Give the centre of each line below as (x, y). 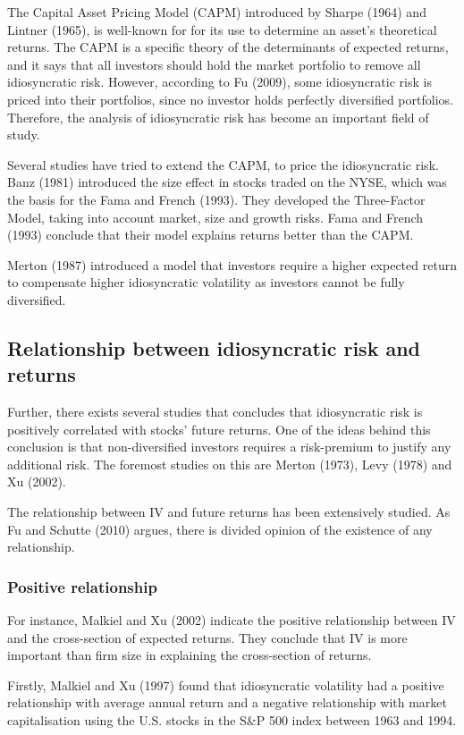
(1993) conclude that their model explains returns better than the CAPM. (211, 235)
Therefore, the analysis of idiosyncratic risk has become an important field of (218, 117)
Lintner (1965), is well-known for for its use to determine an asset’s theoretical (222, 29)
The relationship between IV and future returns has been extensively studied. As (229, 512)
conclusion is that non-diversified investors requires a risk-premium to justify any (229, 447)
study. (24, 135)
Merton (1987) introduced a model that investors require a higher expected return (232, 264)
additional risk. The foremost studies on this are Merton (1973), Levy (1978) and (230, 464)
